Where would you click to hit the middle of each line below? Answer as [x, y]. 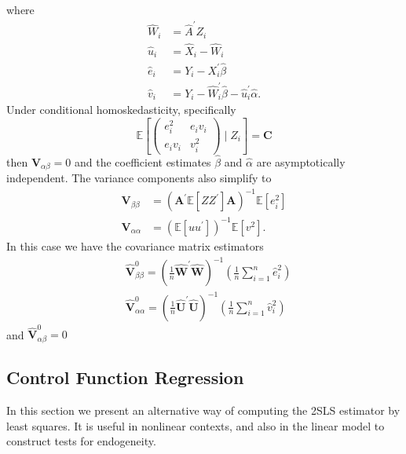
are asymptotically [301, 161]
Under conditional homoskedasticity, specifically [121, 110]
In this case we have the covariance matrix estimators [135, 245]
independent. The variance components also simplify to [139, 178]
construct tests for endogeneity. [81, 441]
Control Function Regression [125, 377]
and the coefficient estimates [143, 161]
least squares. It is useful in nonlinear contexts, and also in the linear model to [196, 425]
